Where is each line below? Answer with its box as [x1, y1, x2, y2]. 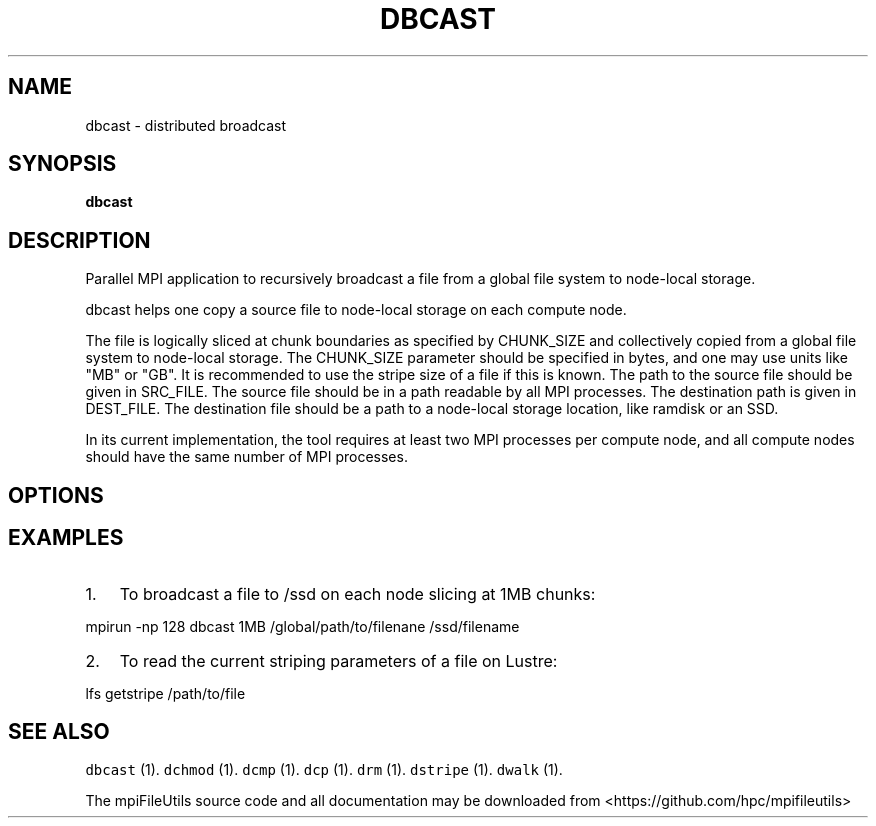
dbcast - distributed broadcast [85, 116, 287, 134]
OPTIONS [8, 482, 104, 508]
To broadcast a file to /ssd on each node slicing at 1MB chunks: [119, 583, 596, 604]
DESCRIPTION [8, 227, 151, 253]
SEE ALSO [8, 718, 110, 744]
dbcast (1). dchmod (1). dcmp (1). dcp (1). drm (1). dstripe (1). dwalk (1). [85, 761, 563, 779]
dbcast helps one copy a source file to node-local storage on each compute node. [85, 301, 627, 319]
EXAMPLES [8, 525, 124, 551]
